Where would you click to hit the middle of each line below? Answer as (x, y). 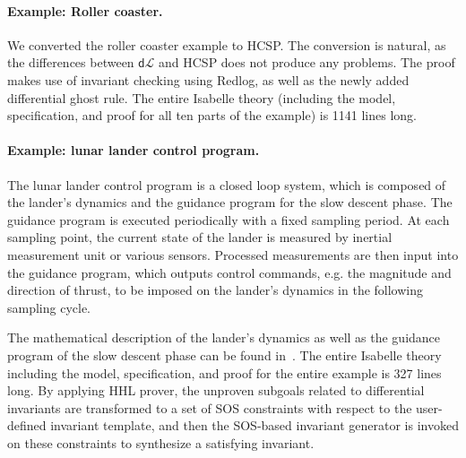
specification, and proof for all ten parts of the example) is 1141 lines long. (212, 115)
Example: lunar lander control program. (134, 150)
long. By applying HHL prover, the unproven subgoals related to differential (216, 390)
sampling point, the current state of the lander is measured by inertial (200, 237)
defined (27, 425)
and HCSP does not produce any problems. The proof (307, 62)
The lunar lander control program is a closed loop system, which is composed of (227, 184)
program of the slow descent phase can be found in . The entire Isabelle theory (224, 354)
